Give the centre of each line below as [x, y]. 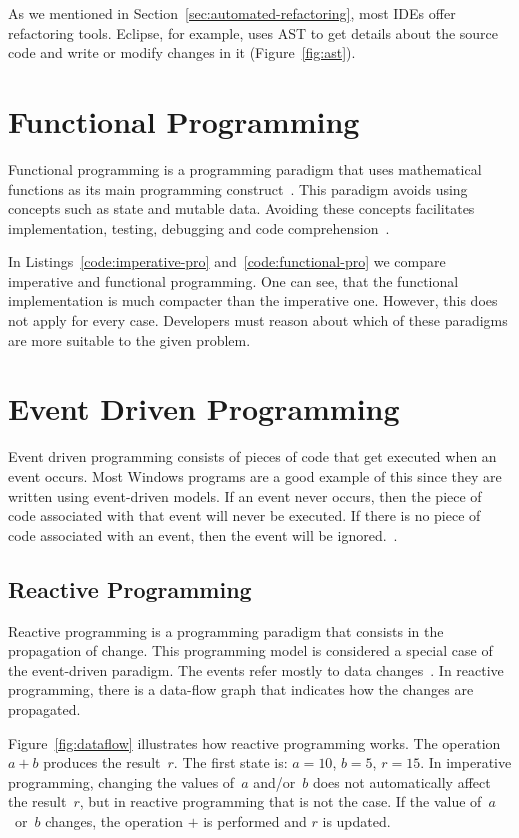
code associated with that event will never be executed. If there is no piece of [244, 515]
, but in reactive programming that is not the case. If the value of [280, 801]
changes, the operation [114, 820]
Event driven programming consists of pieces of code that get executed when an [252, 456]
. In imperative [466, 762]
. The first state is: [230, 762]
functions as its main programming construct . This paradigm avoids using [238, 188]
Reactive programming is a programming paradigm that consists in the [226, 630]
